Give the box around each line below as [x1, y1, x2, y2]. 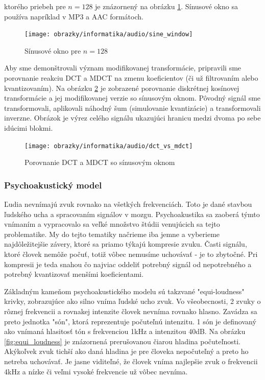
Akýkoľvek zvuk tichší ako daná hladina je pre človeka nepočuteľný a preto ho [4, 346, 249, 357]
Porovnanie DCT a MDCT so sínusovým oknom [25, 157, 175, 168]
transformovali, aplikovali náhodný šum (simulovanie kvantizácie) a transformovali [4, 102, 261, 113]
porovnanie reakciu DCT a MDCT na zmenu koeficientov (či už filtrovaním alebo [4, 73, 258, 83]
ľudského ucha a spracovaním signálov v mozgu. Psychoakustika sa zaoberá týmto [4, 208, 260, 219]
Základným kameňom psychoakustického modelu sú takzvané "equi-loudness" [4, 286, 245, 296]
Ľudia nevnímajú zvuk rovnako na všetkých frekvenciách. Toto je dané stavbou [4, 199, 252, 209]
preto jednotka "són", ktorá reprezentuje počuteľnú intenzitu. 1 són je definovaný [4, 316, 256, 326]
